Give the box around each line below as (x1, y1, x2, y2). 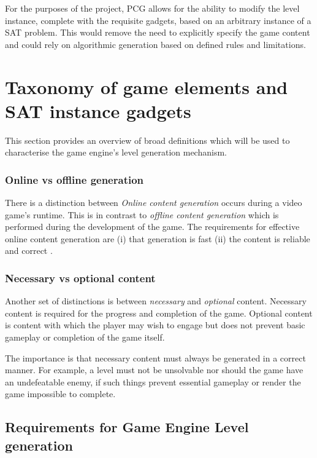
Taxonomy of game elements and (5, 74, 288, 99)
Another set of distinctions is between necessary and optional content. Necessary (5, 294, 307, 307)
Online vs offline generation (5, 172, 144, 187)
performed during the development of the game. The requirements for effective (5, 220, 300, 233)
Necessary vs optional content (5, 270, 156, 285)
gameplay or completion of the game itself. (5, 331, 165, 344)
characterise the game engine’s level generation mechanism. (5, 146, 227, 159)
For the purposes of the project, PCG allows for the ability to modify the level (5, 2, 300, 14)
